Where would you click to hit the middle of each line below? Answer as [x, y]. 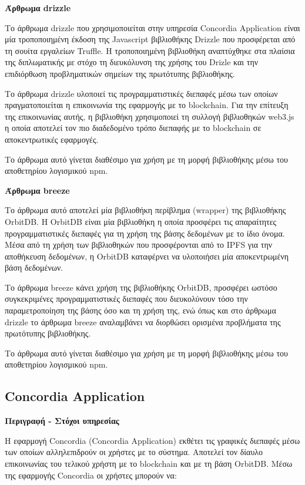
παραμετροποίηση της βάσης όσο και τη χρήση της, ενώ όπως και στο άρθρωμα [140, 310]
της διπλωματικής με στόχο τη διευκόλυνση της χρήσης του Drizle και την [132, 62]
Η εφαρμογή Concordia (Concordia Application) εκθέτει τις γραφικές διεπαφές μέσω [152, 440]
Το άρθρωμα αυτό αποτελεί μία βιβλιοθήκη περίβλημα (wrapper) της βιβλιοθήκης [145, 210]
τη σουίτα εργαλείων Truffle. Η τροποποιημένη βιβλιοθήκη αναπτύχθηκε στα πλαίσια [150, 50]
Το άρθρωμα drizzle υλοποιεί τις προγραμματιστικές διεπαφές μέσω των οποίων [141, 93]
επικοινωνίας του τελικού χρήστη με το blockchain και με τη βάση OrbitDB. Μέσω [149, 464]
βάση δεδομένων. [34, 267]
